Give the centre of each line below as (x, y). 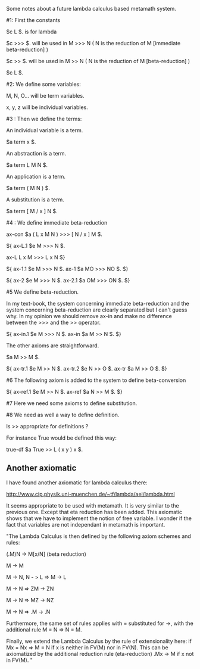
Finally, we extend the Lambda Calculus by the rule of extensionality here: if (99, 641)
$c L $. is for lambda (32, 32)
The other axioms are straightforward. (53, 346)
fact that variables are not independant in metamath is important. (86, 524)
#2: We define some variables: (44, 84)
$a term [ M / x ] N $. (32, 211)
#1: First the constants (33, 20)
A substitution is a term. (35, 200)
